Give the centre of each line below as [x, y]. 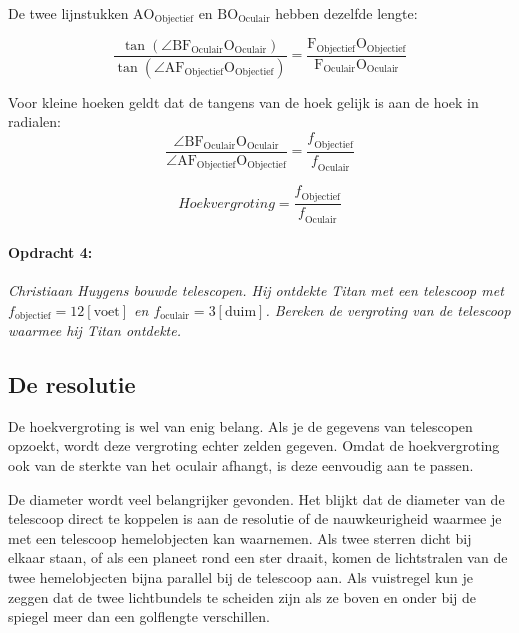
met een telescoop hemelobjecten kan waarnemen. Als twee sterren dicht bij [240, 537]
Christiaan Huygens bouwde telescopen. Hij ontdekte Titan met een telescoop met [256, 290]
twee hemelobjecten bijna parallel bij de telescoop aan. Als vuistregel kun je [241, 577]
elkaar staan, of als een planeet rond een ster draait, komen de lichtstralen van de [258, 557]
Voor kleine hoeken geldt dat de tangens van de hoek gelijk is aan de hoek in [243, 101]
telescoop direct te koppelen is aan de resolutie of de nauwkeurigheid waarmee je [255, 518]
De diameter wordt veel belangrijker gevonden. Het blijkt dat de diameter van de [256, 498]
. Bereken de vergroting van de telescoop [388, 309]
